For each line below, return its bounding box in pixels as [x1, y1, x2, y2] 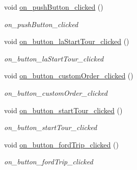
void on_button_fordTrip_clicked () [4, 139, 119, 150]
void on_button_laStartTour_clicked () [4, 36, 129, 47]
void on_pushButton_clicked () [4, 2, 103, 12]
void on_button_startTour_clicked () [4, 104, 123, 115]
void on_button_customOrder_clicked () [4, 70, 133, 81]
